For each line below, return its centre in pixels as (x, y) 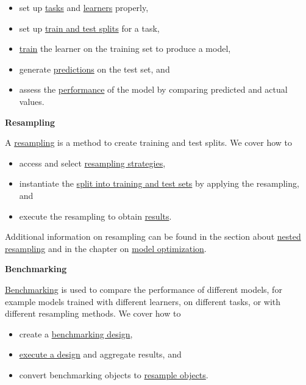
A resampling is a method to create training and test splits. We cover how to (149, 142)
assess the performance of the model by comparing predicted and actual (153, 89)
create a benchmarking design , (76, 333)
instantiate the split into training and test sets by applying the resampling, (159, 183)
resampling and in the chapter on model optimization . (106, 248)
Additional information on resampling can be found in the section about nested (153, 236)
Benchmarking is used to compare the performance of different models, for (144, 289)
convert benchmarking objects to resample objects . (114, 374)
